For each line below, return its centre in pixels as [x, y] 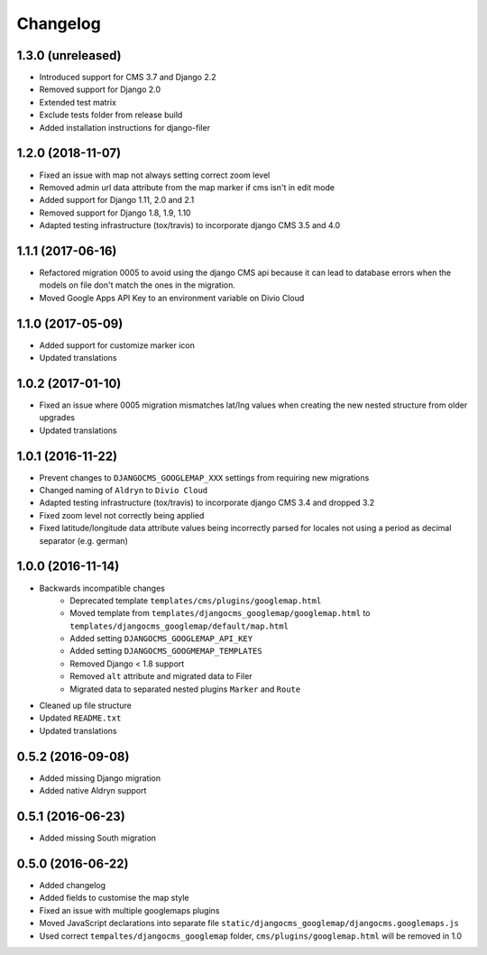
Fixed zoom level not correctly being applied [122, 515]
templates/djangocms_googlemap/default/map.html [179, 626]
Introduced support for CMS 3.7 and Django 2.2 [128, 78]
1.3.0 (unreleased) [69, 55]
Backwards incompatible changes [102, 588]
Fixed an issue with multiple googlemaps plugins [129, 910]
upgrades [57, 418]
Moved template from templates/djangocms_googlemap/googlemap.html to [220, 613]
